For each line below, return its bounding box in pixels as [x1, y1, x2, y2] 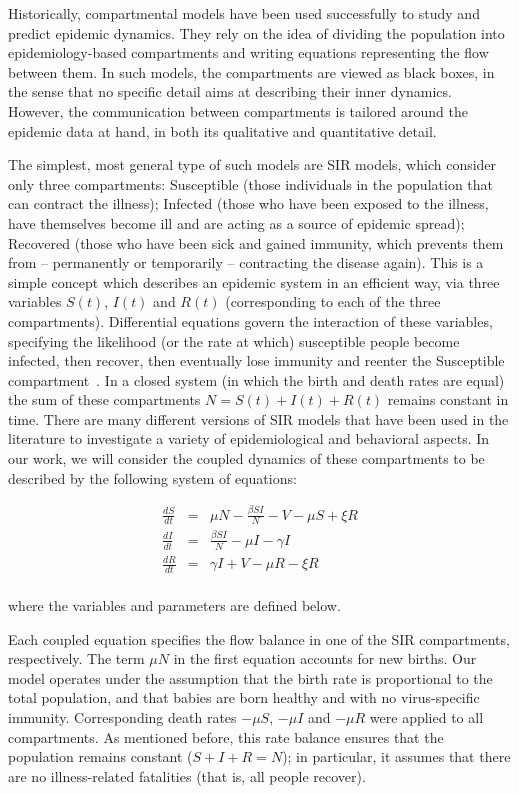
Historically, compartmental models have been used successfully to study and [8, 3, 480, 23]
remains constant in [387, 389, 509, 410]
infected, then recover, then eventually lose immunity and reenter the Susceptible [8, 350, 505, 371]
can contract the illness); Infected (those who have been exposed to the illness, [8, 193, 489, 214]
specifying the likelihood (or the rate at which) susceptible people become [8, 330, 460, 351]
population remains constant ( [8, 746, 193, 767]
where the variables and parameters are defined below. [8, 595, 341, 615]
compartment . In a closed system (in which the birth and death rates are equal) [8, 369, 505, 390]
